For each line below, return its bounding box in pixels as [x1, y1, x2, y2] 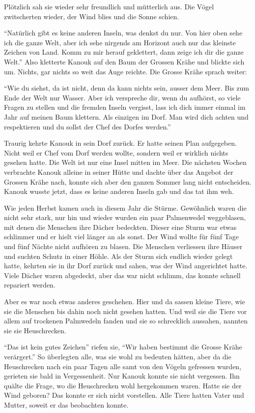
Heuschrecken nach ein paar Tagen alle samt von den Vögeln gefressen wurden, [4, 361, 242, 371]
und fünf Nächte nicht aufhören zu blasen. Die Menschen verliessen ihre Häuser [4, 241, 243, 252]
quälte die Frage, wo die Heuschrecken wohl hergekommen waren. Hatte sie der [4, 380, 242, 390]
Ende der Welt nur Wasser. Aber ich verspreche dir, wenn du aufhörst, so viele [4, 92, 241, 102]
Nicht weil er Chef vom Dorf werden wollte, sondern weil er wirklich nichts [4, 147, 228, 158]
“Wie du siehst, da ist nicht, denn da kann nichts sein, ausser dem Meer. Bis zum [4, 83, 250, 93]
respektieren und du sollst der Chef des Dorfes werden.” [4, 121, 171, 131]
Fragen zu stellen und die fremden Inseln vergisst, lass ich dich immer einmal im [4, 102, 246, 112]
